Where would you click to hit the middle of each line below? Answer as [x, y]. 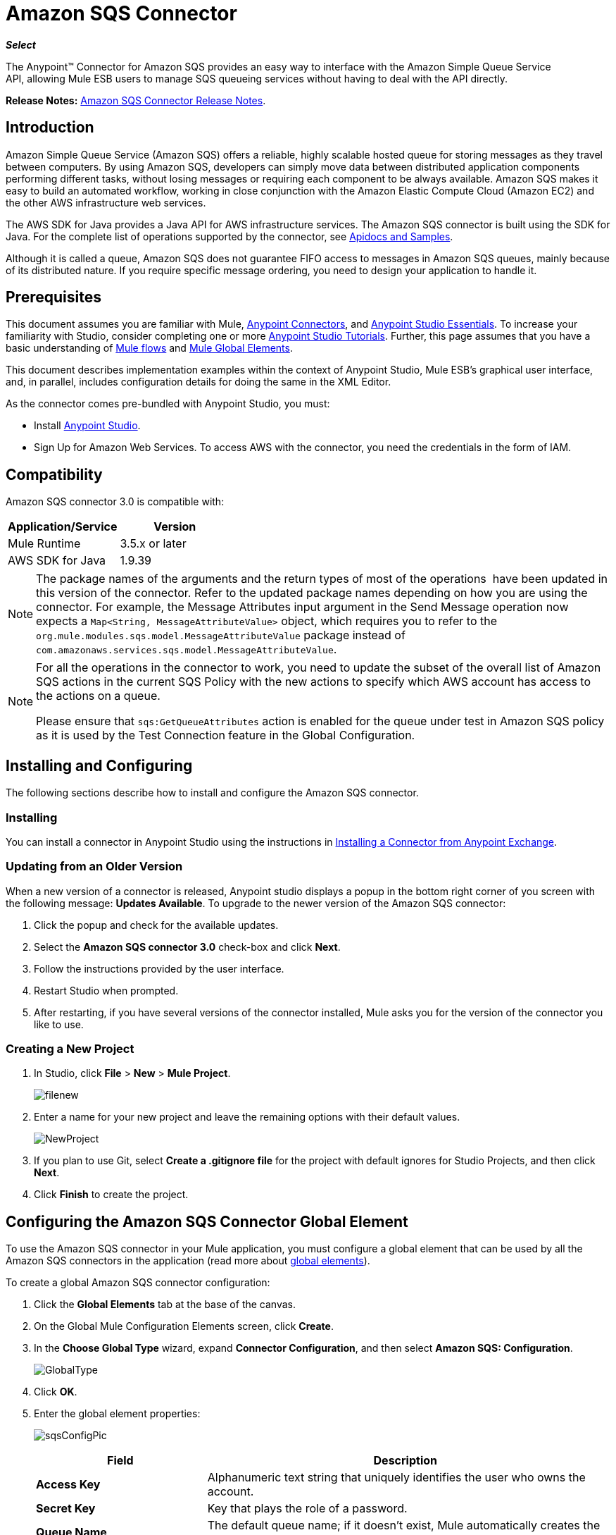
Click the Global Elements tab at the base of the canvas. [165, 1305]
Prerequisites [54, 297]
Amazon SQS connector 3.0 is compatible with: [115, 502]
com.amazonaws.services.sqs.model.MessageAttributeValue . [187, 649]
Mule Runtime [44, 544]
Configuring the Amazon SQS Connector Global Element [207, 1221]
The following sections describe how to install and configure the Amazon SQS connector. [212, 793]
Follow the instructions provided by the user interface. [159, 968]
